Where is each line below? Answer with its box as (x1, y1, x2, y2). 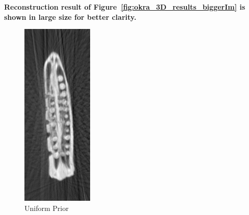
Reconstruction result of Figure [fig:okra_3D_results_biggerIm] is (4, 2, 245, 12)
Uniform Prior (24, 202, 69, 213)
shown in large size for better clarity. (4, 11, 136, 22)
